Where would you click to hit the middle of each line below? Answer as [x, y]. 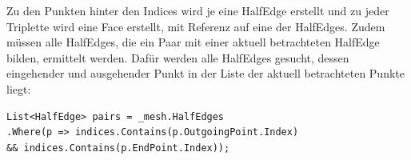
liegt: [19, 88]
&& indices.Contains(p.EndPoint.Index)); [118, 148]
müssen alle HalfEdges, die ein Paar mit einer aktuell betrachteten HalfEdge [193, 42]
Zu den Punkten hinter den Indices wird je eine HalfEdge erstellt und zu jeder [198, 10]
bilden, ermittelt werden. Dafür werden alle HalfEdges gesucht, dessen [178, 57]
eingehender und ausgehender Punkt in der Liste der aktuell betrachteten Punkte [205, 73]
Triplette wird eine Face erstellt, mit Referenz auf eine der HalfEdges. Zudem [196, 26]
